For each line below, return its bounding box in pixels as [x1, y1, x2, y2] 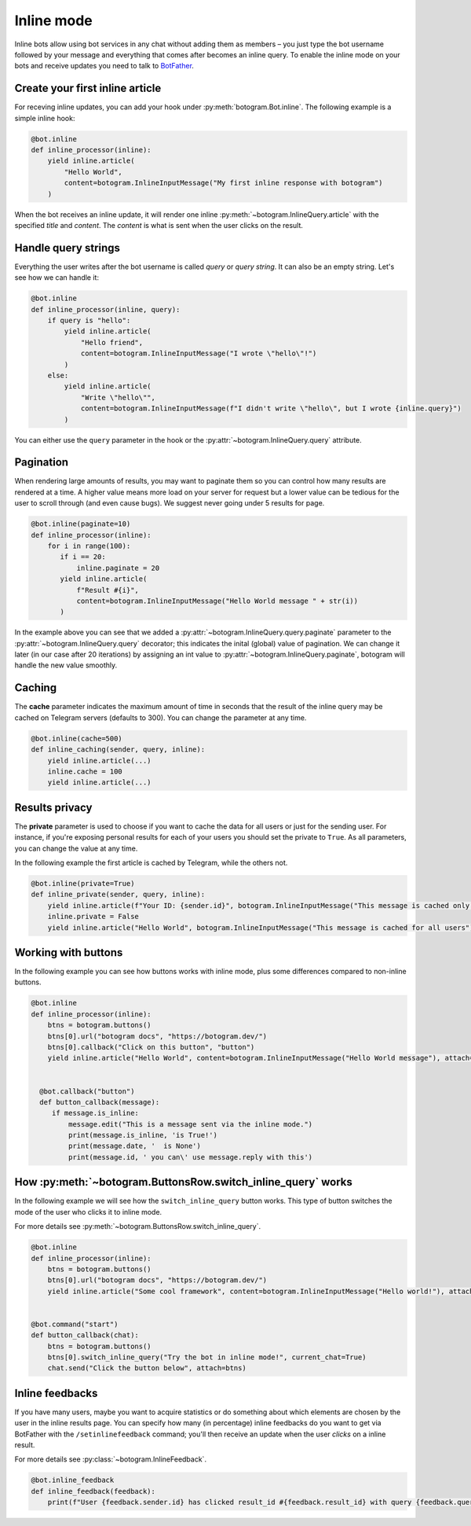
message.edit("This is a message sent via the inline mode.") [68, 1120, 313, 1128]
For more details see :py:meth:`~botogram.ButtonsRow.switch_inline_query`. [14, 1222, 261, 1231]
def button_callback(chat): [31, 1331, 139, 1340]
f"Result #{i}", [76, 586, 139, 594]
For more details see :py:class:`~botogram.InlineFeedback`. [14, 1454, 207, 1464]
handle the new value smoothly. [14, 660, 118, 670]
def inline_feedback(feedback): [31, 1487, 156, 1495]
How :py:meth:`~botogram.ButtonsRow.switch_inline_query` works [14, 1175, 353, 1189]
